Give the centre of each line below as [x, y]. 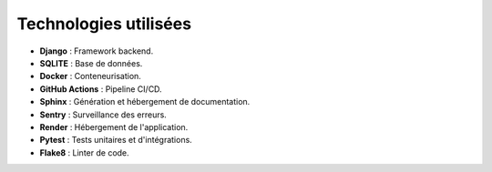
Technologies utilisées [104, 24]
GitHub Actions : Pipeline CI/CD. [101, 89]
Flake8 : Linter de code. [84, 152]
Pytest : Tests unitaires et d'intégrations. [116, 140]
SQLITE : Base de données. [91, 63]
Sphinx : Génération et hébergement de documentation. [145, 102]
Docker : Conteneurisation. [90, 76]
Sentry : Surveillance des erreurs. [103, 115]
